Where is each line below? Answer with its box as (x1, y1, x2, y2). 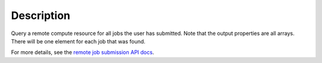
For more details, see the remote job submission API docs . (11, 49, 154, 56)
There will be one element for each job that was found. (11, 37, 145, 45)
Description (11, 9, 71, 22)
